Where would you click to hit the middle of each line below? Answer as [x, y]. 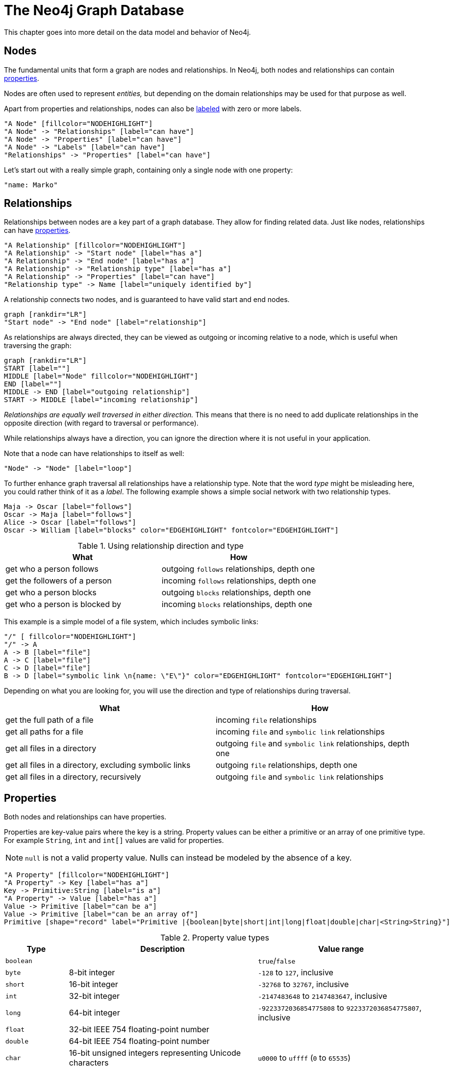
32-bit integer [94, 996]
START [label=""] [37, 369]
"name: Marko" [31, 185]
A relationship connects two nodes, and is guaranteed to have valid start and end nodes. [147, 300]
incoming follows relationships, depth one [239, 581]
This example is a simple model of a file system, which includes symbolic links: [131, 622]
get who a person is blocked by [63, 604]
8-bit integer [92, 973]
